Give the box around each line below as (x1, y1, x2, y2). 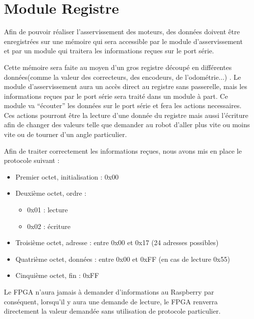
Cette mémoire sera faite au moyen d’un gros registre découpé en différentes (4, 62, 232, 72)
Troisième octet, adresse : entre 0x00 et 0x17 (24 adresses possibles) (15, 237, 219, 248)
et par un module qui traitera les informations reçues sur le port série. (4, 46, 214, 56)
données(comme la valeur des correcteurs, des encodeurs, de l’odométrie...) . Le (4, 71, 241, 82)
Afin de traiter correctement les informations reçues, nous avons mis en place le (4, 145, 242, 156)
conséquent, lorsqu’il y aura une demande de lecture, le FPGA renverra (4, 296, 218, 306)
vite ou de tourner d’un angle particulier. (4, 129, 127, 139)
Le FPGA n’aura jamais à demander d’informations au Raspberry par (4, 287, 214, 296)
